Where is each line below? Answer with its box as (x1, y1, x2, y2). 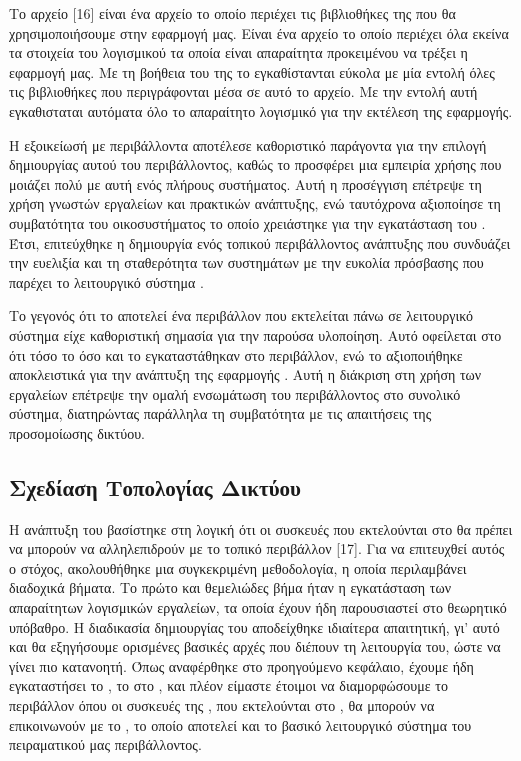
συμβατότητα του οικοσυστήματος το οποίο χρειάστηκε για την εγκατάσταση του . (9, 212, 486, 233)
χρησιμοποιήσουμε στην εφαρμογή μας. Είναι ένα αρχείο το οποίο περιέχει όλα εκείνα (9, 22, 509, 43)
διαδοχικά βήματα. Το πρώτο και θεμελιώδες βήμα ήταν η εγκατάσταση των (9, 577, 451, 598)
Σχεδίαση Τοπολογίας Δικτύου (9, 471, 301, 502)
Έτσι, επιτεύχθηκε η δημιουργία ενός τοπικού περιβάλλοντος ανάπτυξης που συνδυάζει (9, 232, 511, 253)
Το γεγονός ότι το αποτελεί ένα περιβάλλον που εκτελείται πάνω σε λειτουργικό (9, 305, 473, 326)
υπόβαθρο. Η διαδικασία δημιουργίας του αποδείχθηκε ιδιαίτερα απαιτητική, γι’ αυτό (9, 616, 500, 637)
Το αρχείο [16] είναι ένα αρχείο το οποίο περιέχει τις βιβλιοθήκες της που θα (9, 3, 456, 23)
